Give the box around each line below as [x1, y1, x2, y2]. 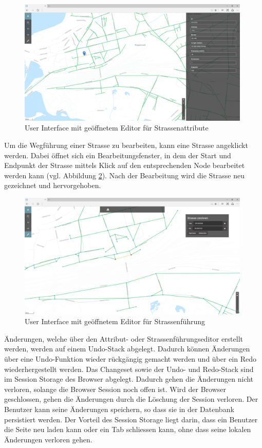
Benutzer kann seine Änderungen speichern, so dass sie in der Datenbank [4, 404, 234, 415]
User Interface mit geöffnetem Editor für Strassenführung [25, 316, 205, 327]
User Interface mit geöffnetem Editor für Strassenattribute [25, 122, 209, 133]
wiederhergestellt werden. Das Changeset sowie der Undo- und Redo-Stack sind [4, 363, 254, 374]
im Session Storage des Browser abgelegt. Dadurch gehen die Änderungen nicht [4, 374, 254, 384]
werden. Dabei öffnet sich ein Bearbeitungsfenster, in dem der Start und [4, 150, 231, 160]
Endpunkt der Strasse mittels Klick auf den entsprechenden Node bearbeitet [4, 160, 245, 171]
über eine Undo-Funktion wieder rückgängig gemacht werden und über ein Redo [4, 353, 257, 364]
